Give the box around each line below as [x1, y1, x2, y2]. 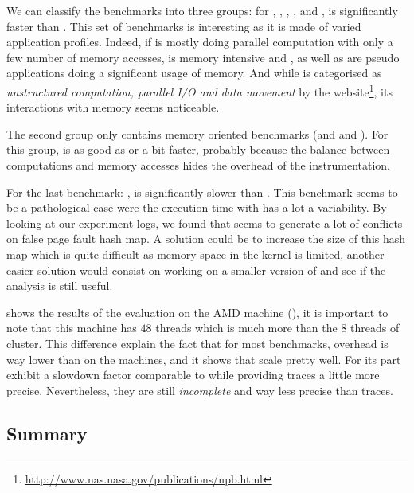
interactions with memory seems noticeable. [6, 99, 220, 115]
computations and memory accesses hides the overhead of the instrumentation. [6, 157, 390, 173]
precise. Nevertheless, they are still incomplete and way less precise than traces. [6, 381, 393, 398]
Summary [6, 421, 88, 445]
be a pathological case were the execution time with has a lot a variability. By [6, 199, 387, 216]
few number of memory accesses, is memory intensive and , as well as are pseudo [6, 49, 400, 65]
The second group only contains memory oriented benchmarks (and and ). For [6, 125, 389, 142]
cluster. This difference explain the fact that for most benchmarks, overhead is [6, 335, 389, 351]
